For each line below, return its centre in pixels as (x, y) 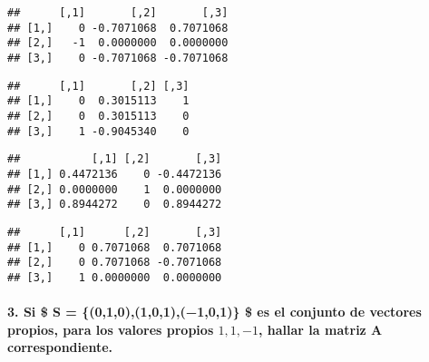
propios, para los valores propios (111, 329)
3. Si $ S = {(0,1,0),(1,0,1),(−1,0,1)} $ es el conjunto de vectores (214, 312)
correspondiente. (60, 347)
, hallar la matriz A (320, 329)
